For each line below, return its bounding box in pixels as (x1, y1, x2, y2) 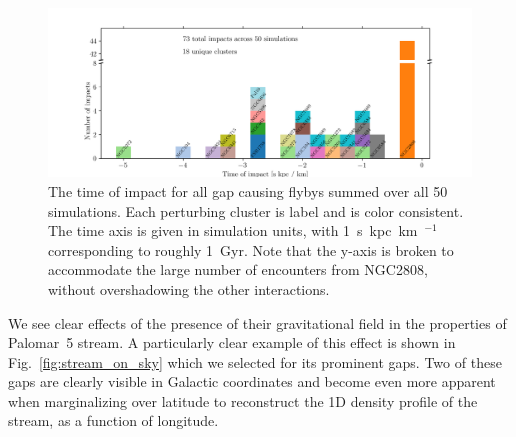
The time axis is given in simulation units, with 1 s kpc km (48, 220, 418, 241)
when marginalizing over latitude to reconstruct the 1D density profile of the (8, 390, 478, 411)
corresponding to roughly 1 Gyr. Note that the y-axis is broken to (48, 239, 454, 260)
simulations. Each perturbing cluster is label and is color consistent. (48, 200, 464, 221)
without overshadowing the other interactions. (48, 278, 330, 299)
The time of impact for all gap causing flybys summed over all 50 (48, 180, 448, 201)
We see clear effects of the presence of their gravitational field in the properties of (8, 312, 507, 333)
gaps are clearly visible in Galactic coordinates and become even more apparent (8, 371, 496, 392)
